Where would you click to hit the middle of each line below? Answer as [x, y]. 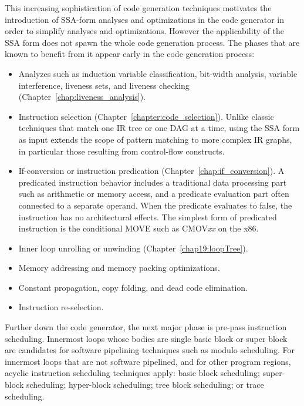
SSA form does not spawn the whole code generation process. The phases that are [152, 42]
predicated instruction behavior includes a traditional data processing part [153, 182]
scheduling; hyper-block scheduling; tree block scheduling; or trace [145, 385]
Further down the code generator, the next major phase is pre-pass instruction [146, 327]
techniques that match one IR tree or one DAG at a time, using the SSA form [159, 128]
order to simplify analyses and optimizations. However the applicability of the [145, 31]
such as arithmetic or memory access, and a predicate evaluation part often [154, 194]
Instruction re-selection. [61, 307]
